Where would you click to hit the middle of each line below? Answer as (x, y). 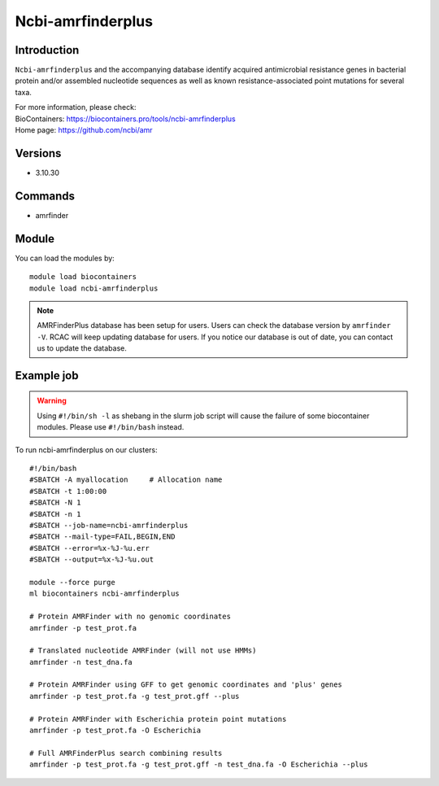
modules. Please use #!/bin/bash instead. (111, 427)
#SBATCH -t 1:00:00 (68, 491)
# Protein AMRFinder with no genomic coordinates (130, 617)
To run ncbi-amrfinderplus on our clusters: (86, 450)
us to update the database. (82, 348)
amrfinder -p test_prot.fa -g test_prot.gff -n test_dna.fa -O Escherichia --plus (199, 764)
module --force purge (72, 582)
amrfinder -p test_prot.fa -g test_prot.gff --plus (135, 696)
